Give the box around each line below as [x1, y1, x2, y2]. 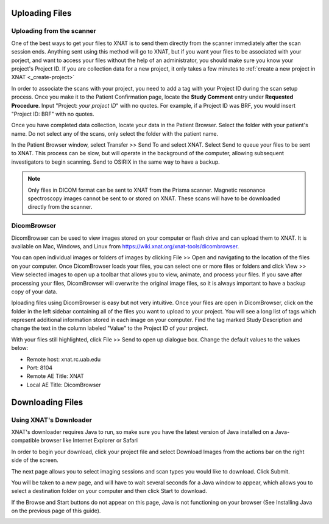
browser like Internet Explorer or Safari [40, 437, 138, 444]
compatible [11, 437, 40, 444]
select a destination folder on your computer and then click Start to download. [11, 487, 207, 495]
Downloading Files [11, 397, 83, 407]
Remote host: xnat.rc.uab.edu [26, 355, 101, 363]
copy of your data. [11, 288, 58, 295]
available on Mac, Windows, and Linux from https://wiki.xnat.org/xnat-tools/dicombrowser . [11, 242, 239, 250]
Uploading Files [11, 8, 72, 18]
